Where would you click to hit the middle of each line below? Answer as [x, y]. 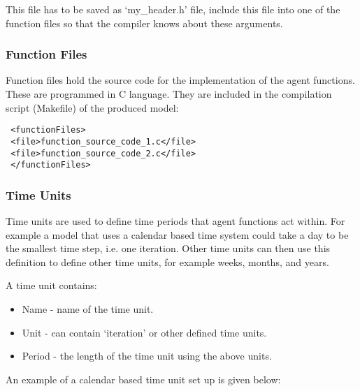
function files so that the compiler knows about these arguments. [144, 23]
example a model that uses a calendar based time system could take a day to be [177, 234]
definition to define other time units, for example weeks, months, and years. [167, 261]
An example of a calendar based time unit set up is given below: [143, 379]
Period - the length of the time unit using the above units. [147, 356]
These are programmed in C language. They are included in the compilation [169, 94]
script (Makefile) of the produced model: [92, 107]
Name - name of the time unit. [88, 309]
